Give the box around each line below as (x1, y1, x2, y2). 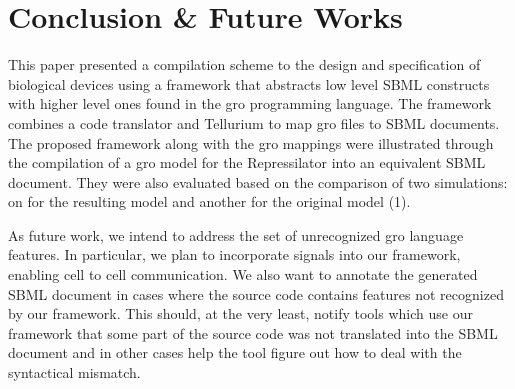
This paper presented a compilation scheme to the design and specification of (8, 54, 481, 75)
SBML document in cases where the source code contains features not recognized (8, 283, 504, 304)
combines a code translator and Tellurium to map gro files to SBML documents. (8, 112, 500, 133)
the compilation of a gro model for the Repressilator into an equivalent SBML (8, 152, 486, 173)
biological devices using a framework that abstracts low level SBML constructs (8, 73, 490, 94)
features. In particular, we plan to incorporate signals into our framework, (8, 244, 461, 265)
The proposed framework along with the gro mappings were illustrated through (8, 132, 494, 153)
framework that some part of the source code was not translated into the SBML (8, 322, 498, 343)
